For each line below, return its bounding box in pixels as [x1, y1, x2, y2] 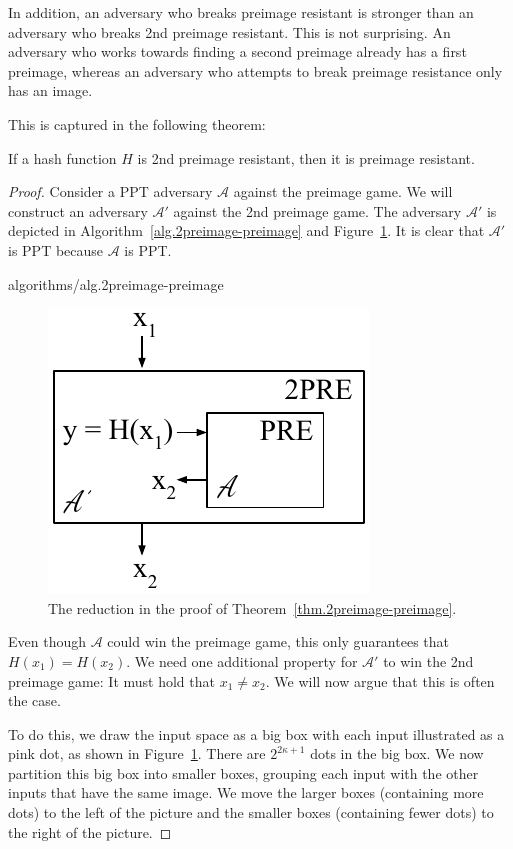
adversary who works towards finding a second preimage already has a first [8, 41, 467, 62]
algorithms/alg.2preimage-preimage [8, 273, 224, 294]
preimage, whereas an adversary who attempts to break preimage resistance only [8, 60, 503, 81]
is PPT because [8, 239, 104, 260]
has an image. [8, 80, 93, 101]
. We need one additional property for [126, 650, 358, 671]
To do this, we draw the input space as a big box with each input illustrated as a [8, 723, 505, 744]
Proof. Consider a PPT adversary [8, 181, 213, 202]
